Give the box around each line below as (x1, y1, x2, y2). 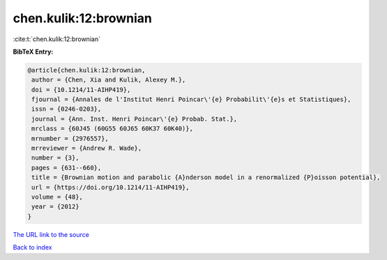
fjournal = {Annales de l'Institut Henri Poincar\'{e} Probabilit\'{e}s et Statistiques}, (31, 95, 351, 104)
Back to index (13, 243, 52, 252)
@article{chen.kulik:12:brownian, (27, 66, 146, 74)
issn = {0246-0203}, (31, 105, 102, 113)
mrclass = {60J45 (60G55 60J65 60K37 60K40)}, (31, 125, 193, 132)
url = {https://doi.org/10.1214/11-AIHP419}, (31, 183, 190, 191)
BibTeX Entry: (13, 47, 54, 56)
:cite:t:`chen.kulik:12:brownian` (13, 35, 101, 43)
